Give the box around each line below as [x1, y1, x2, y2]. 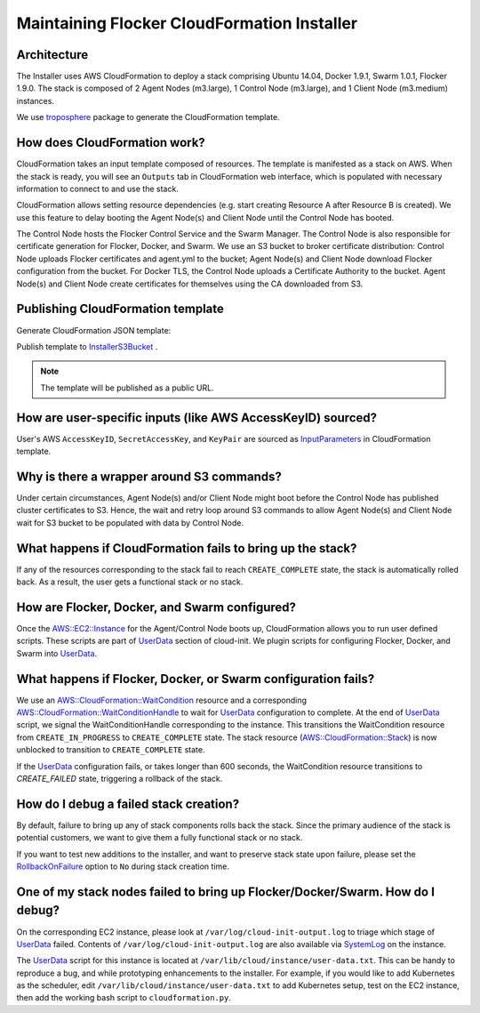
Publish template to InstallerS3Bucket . [16, 341, 158, 351]
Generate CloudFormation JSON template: [16, 325, 172, 335]
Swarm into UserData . [16, 647, 98, 658]
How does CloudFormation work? [16, 135, 206, 150]
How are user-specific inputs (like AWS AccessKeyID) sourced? [16, 410, 378, 425]
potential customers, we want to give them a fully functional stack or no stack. [16, 832, 303, 843]
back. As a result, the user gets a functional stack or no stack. [16, 576, 244, 587]
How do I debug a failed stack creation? [16, 796, 240, 811]
